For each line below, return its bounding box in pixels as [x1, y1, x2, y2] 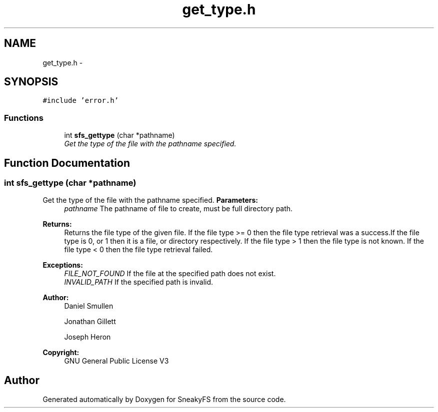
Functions [4, 112, 43, 123]
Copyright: [42, 348, 79, 357]
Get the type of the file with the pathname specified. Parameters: [42, 196, 258, 205]
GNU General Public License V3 [64, 357, 169, 366]
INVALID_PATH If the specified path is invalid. [64, 278, 213, 287]
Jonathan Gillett [64, 317, 116, 326]
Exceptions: [42, 261, 83, 270]
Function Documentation [4, 156, 130, 169]
